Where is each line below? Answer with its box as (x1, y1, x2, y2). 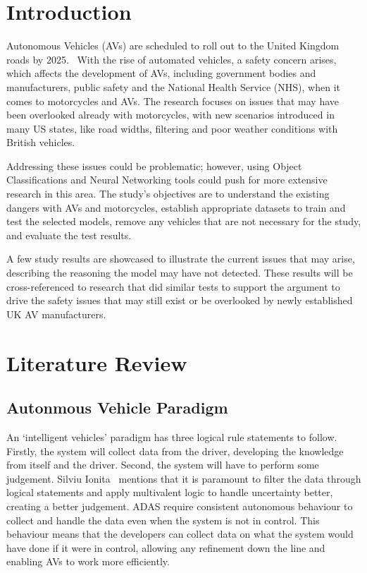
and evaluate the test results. (6, 227, 132, 242)
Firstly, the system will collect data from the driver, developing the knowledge (6, 443, 344, 458)
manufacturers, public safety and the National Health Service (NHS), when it (6, 79, 340, 94)
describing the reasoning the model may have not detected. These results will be (6, 265, 353, 280)
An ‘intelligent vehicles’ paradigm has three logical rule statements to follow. (6, 429, 337, 444)
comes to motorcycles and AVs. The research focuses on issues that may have (6, 93, 340, 108)
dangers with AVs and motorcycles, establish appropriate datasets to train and (6, 200, 346, 215)
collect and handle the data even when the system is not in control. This (6, 512, 320, 527)
